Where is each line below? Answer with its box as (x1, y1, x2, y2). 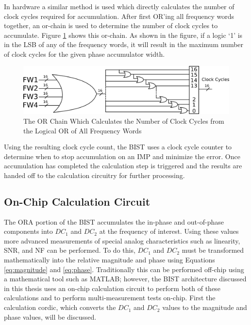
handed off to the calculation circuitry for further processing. (4, 170, 185, 180)
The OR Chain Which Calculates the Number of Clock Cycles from (23, 115, 224, 126)
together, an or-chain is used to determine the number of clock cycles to (4, 20, 218, 31)
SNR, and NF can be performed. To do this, (4, 245, 135, 255)
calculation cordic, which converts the (4, 302, 116, 312)
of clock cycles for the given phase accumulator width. (4, 49, 165, 59)
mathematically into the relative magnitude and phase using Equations (4, 255, 215, 265)
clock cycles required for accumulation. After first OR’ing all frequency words (4, 11, 234, 21)
